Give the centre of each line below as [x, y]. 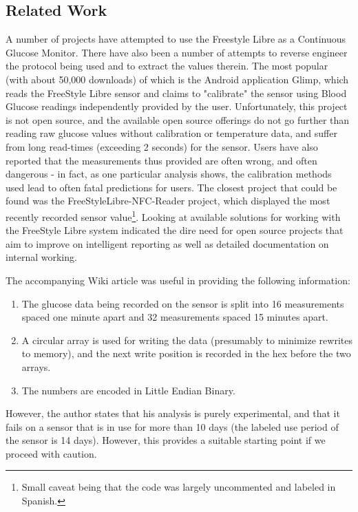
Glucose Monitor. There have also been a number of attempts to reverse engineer [177, 52]
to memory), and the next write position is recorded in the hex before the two [186, 353]
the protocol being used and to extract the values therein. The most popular [167, 66]
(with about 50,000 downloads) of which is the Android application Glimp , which [177, 79]
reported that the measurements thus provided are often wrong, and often [161, 160]
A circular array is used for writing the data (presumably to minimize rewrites [187, 340]
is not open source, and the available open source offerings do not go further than [178, 119]
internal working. [41, 257]
